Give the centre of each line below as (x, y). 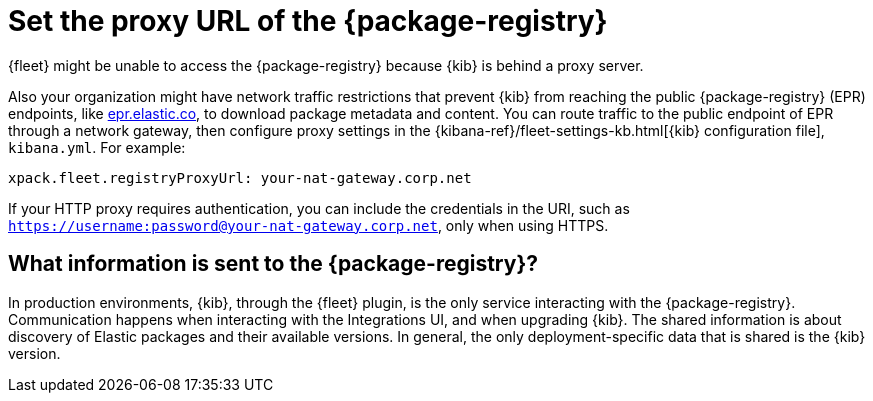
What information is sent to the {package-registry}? (273, 264)
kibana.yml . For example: (97, 147)
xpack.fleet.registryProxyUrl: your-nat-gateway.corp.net (240, 177)
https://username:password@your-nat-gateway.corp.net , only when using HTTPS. (308, 225)
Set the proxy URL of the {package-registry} (308, 21)
